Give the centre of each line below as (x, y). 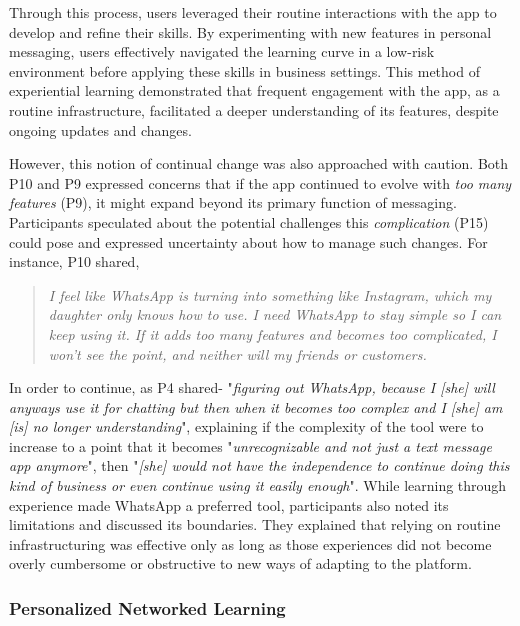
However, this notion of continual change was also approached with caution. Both (259, 163)
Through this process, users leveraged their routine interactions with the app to (253, 12)
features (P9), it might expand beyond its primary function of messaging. (233, 202)
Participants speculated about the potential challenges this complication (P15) (249, 221)
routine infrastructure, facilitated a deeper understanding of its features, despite (254, 109)
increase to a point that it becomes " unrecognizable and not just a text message (250, 445)
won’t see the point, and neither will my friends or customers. (237, 353)
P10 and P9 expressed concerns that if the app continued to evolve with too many (260, 182)
